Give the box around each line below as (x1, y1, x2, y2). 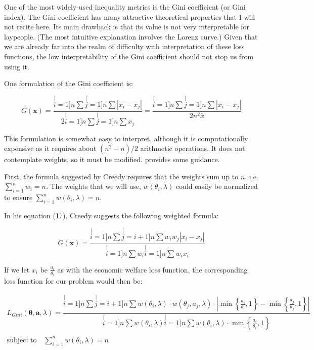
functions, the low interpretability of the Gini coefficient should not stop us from (4, 51, 254, 61)
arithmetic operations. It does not (140, 143, 245, 153)
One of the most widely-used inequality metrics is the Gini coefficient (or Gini (4, 2, 246, 12)
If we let (4, 264, 30, 275)
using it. (4, 61, 29, 71)
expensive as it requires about (4, 143, 97, 153)
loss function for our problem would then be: (4, 276, 143, 286)
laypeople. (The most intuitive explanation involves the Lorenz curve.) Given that (4, 31, 258, 42)
